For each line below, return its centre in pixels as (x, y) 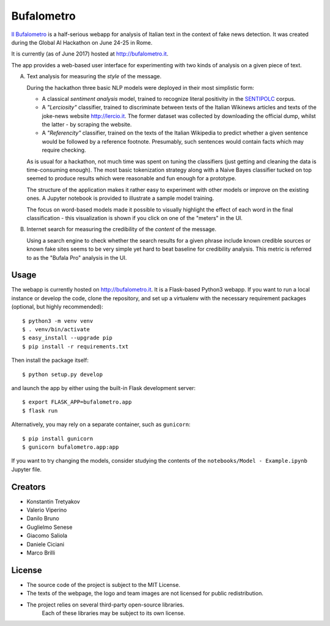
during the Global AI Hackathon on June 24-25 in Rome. (82, 42)
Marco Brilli (41, 553)
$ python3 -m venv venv (58, 321)
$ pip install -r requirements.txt (75, 346)
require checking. (64, 150)
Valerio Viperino (47, 510)
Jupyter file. (27, 469)
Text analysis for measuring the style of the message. (94, 76)
